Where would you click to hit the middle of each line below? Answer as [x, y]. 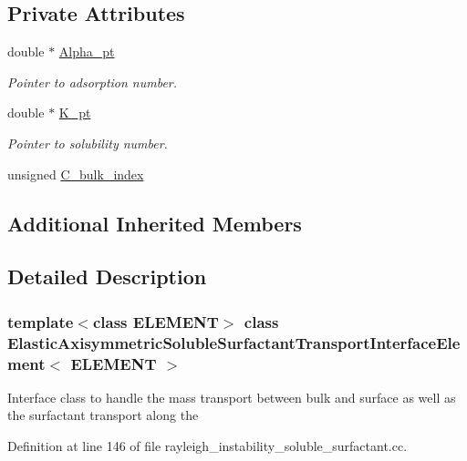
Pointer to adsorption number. [93, 82]
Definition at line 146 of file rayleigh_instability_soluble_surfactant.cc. [208, 445]
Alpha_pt [87, 51]
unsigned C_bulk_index [76, 174]
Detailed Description [107, 277]
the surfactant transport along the [103, 415]
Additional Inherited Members [155, 223]
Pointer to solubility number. [88, 143]
